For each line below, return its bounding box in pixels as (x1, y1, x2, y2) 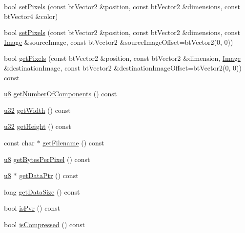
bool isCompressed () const (4, 219, 85, 229)
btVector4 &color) (4, 11, 58, 21)
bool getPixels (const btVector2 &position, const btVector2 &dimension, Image (4, 53, 241, 63)
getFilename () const (42, 137, 104, 147)
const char (4, 137, 35, 147)
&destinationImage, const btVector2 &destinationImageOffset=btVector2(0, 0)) (4, 62, 242, 72)
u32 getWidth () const (4, 105, 71, 115)
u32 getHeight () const (4, 121, 71, 131)
